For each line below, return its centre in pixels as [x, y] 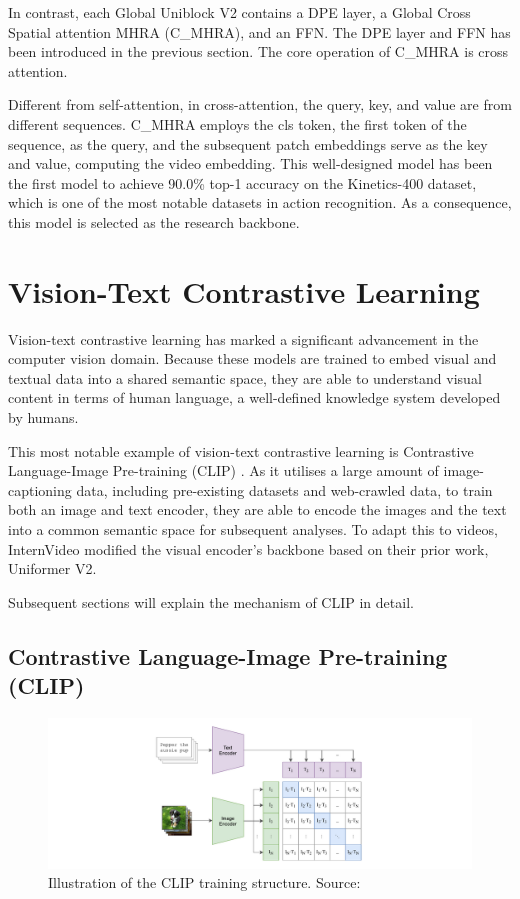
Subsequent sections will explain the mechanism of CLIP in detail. [211, 601]
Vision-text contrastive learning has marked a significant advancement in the [243, 338]
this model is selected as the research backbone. [154, 221]
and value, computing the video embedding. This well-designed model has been [250, 163]
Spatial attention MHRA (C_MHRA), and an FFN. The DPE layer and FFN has [259, 31]
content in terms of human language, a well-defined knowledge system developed [254, 397]
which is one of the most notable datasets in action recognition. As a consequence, [260, 202]
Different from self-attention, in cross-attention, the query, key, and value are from [260, 104]
